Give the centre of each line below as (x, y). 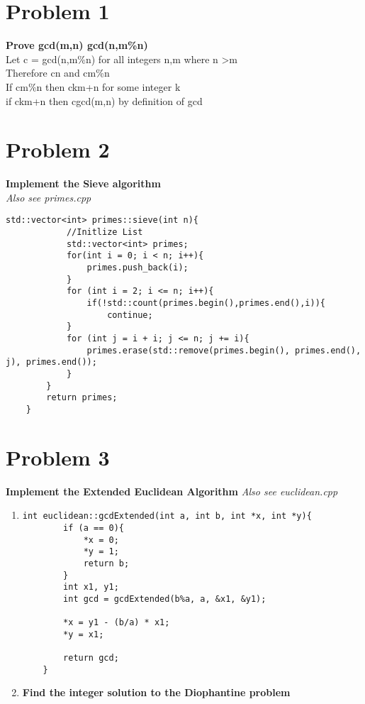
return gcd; (91, 658)
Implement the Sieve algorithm (83, 183)
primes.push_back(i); (137, 268)
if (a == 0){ (94, 528)
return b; (106, 563)
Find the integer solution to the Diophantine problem (156, 692)
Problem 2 (58, 149)
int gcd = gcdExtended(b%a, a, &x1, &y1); (165, 599)
